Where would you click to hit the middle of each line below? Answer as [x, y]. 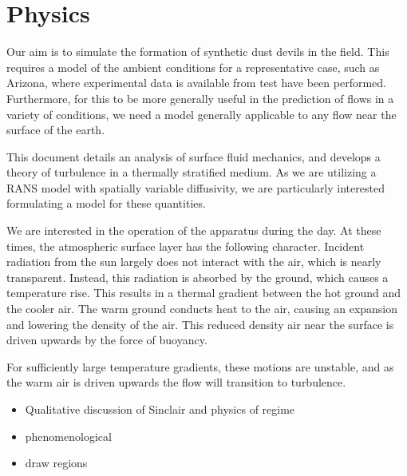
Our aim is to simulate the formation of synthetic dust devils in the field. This [198, 52]
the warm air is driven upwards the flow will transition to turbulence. [176, 382]
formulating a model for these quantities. [106, 203]
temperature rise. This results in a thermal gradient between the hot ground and [204, 293]
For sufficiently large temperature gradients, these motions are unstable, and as [200, 366]
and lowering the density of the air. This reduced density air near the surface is [200, 324]
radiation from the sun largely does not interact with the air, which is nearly [194, 262]
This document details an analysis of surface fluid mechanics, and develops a [194, 156]
